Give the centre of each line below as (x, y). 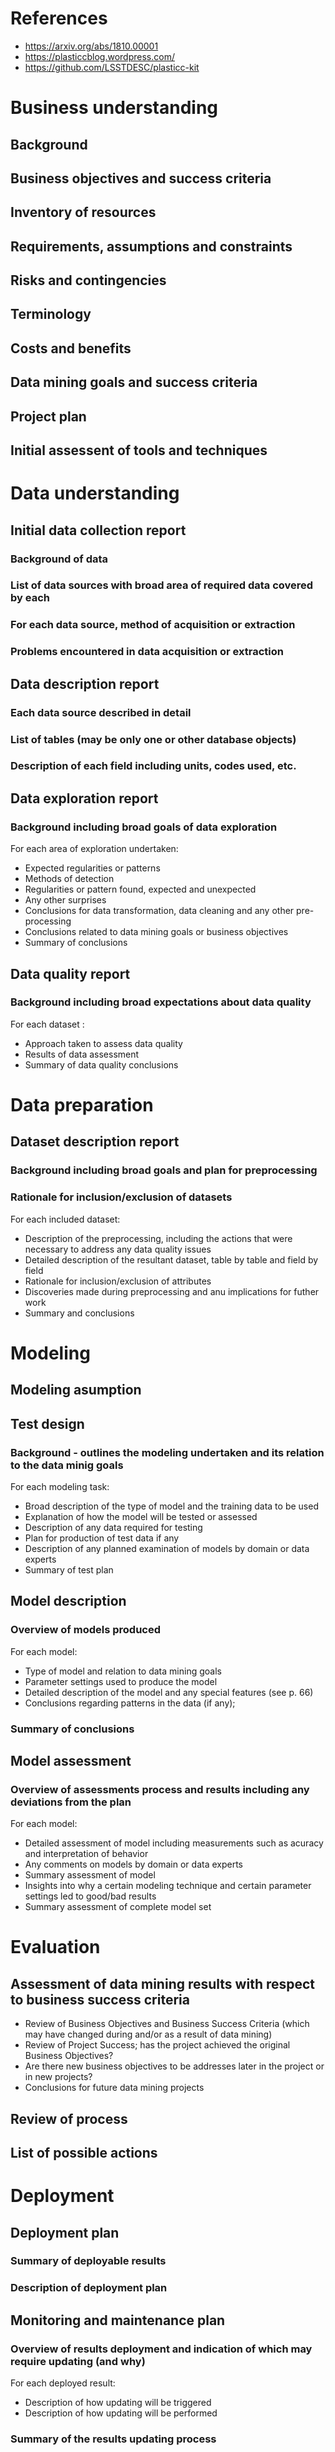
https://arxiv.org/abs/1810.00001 (91, 46)
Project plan (48, 416)
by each (30, 598)
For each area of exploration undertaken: (94, 849)
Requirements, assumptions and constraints (151, 246)
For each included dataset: (65, 1219)
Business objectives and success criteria (141, 178)
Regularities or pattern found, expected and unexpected (140, 889)
